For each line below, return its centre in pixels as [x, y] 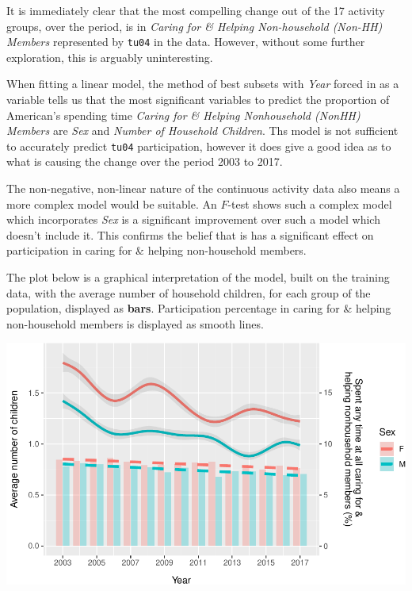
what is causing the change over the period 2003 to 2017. [145, 161]
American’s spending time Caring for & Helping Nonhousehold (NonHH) [183, 115]
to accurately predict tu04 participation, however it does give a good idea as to [199, 146]
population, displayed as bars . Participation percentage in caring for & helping [199, 308]
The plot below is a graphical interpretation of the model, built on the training [198, 277]
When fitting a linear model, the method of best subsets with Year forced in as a [203, 84]
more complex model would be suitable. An [112, 203]
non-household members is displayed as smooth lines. [135, 323]
